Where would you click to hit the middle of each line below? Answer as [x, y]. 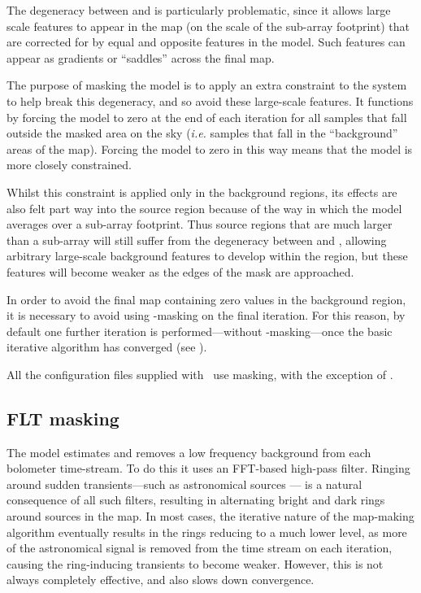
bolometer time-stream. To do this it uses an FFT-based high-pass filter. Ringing [208, 468]
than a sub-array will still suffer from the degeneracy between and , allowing [197, 240]
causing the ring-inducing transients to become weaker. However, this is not [195, 563]
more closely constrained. [69, 165]
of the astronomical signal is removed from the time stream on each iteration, [200, 548]
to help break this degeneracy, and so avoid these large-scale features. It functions [210, 100]
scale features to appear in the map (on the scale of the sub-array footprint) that [208, 26]
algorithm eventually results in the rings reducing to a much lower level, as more [207, 532]
